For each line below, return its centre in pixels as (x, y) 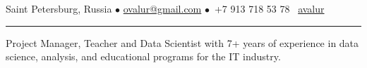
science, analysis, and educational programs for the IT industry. (143, 56)
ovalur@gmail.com (162, 8)
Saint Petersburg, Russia (59, 8)
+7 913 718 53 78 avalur (269, 8)
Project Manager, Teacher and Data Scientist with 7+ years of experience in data (182, 42)
